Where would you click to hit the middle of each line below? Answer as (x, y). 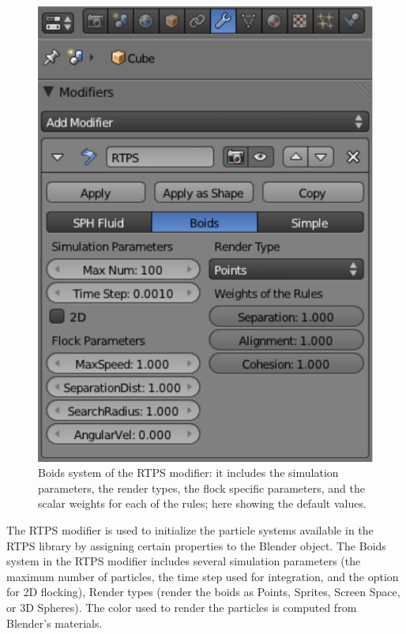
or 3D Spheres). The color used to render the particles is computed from (182, 607)
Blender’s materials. (55, 623)
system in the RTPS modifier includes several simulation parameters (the (184, 561)
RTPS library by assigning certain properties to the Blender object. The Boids (196, 545)
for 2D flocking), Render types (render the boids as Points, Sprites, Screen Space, (203, 592)
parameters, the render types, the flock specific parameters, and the (201, 488)
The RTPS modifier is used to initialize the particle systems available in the (190, 529)
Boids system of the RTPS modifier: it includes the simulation (188, 473)
